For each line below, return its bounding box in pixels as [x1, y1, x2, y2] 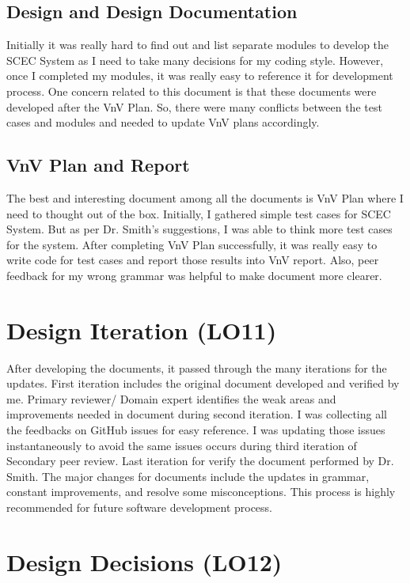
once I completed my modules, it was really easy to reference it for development [6, 67, 393, 84]
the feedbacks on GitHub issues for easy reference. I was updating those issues [6, 422, 385, 438]
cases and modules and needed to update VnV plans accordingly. [6, 114, 320, 131]
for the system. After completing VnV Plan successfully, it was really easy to [6, 236, 378, 252]
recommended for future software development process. [6, 499, 273, 515]
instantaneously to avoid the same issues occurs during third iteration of [6, 437, 357, 453]
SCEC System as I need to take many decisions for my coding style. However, [6, 51, 384, 68]
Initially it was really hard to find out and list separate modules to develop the [6, 36, 389, 53]
